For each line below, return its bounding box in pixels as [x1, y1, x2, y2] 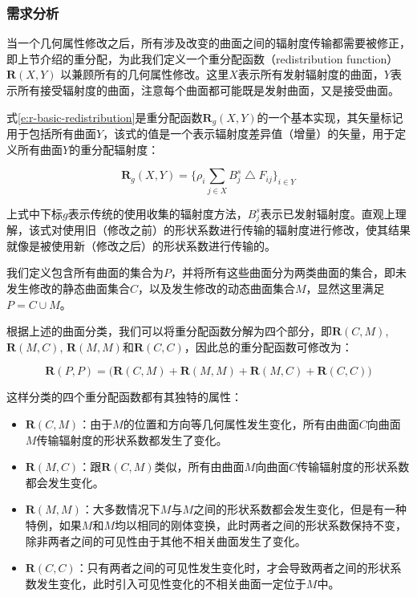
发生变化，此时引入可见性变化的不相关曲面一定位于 [36, 575, 306, 591]
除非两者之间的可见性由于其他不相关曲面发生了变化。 [25, 532, 306, 549]
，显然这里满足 [306, 280, 385, 297]
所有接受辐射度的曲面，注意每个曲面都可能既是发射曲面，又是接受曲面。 [17, 82, 399, 98]
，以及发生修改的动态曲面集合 [138, 280, 296, 297]
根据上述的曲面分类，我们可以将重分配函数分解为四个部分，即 [6, 323, 332, 339]
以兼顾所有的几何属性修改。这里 [60, 66, 229, 83]
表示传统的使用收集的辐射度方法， [67, 205, 248, 221]
